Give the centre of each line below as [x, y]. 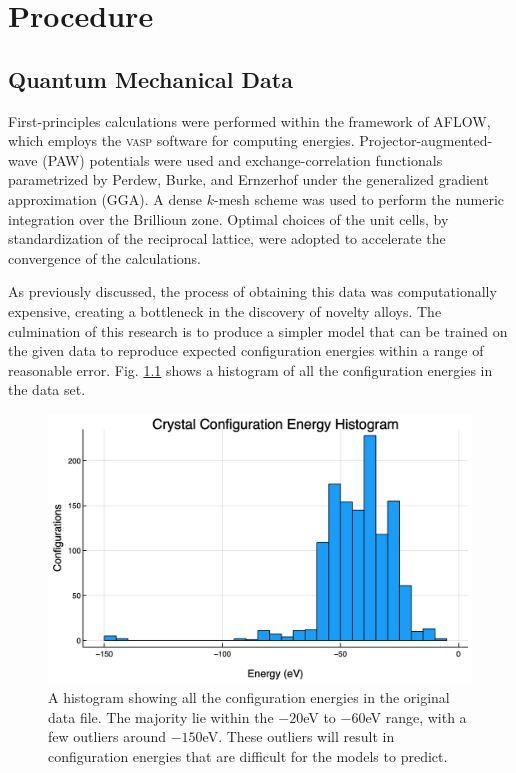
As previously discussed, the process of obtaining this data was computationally [252, 291]
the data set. [47, 389]
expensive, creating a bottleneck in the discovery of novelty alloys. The [225, 310]
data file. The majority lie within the [161, 716]
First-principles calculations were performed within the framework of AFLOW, [249, 120]
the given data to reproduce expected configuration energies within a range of [246, 350]
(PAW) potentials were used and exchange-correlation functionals [242, 159]
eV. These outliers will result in [298, 736]
